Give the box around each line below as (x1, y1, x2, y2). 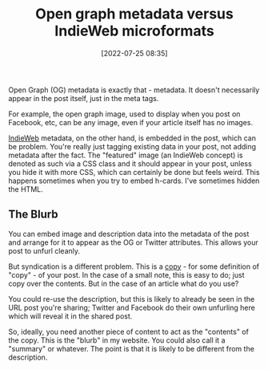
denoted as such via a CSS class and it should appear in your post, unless (8, 158, 252, 169)
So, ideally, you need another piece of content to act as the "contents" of (8, 327, 250, 336)
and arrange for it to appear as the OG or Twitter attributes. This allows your (8, 238, 258, 247)
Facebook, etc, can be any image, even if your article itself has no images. (8, 117, 254, 127)
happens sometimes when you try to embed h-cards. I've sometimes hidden (8, 176, 260, 185)
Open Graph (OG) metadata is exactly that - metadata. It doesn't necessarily (8, 85, 260, 95)
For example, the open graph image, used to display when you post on (8, 109, 241, 119)
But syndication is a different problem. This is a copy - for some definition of (8, 262, 260, 271)
